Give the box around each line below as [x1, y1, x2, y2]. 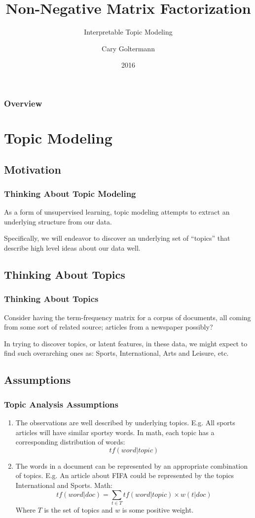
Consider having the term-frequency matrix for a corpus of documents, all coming [4, 312, 251, 322]
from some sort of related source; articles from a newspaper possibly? [4, 322, 213, 332]
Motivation [4, 161, 61, 177]
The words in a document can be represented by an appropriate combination [15, 460, 248, 471]
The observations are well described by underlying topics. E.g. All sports [15, 417, 235, 427]
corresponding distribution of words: [15, 437, 125, 447]
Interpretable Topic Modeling [84, 27, 173, 37]
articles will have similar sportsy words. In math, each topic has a [15, 427, 215, 437]
